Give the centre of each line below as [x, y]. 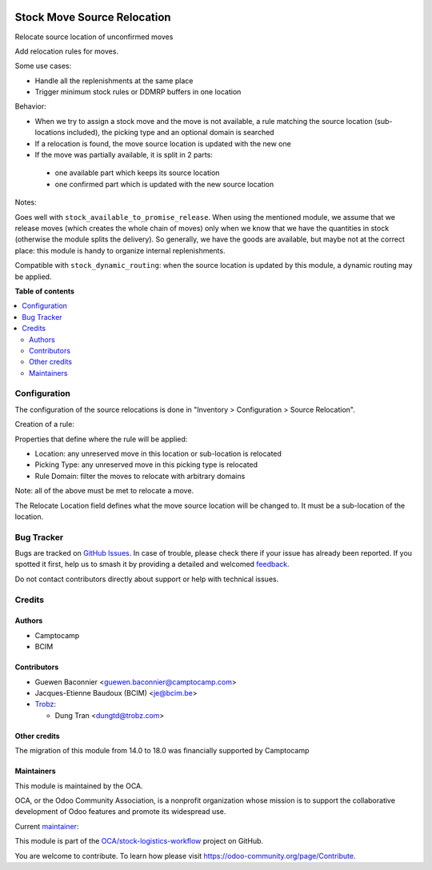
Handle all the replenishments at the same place [114, 81]
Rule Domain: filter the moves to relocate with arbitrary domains [140, 476]
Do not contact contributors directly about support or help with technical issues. [147, 579]
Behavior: [31, 106]
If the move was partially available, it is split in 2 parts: [124, 155]
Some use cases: [43, 66]
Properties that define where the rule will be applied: [101, 439]
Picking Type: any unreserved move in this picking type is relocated [146, 465]
